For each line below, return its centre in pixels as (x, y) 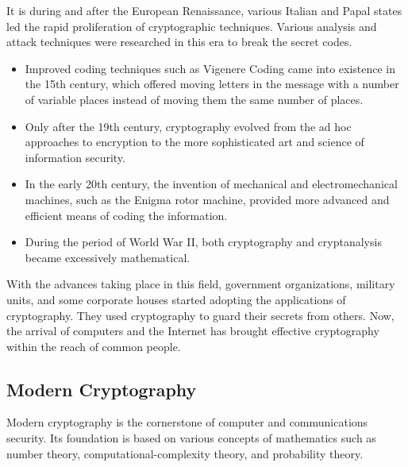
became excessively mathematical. (108, 257)
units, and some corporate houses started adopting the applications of (176, 299)
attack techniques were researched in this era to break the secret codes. (179, 42)
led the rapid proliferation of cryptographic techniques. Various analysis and (192, 26)
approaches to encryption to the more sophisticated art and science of (194, 142)
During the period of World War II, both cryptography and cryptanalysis (203, 242)
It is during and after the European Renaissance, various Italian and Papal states (204, 10)
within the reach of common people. (94, 346)
